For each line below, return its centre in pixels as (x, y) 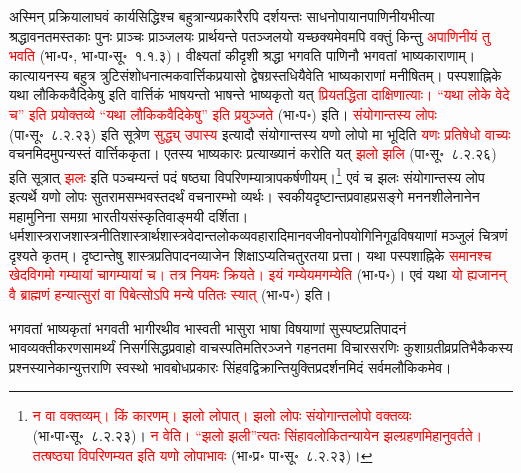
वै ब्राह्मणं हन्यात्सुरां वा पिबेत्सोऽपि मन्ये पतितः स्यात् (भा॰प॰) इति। (170, 293)
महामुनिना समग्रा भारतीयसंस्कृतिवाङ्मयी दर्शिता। (129, 215)
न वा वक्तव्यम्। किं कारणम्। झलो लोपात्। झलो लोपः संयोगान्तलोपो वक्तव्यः (222, 415)
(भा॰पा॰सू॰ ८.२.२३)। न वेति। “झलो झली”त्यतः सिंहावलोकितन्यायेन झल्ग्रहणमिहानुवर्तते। (257, 434)
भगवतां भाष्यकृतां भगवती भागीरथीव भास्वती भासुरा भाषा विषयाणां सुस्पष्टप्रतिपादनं (208, 327)
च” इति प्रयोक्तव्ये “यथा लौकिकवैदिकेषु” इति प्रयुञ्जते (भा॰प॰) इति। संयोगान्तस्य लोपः (223, 113)
